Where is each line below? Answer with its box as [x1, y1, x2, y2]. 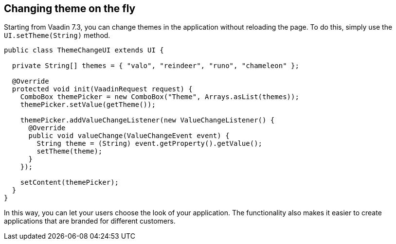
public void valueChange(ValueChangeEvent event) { [28, 132, 230, 140]
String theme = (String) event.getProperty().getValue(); [36, 139, 263, 148]
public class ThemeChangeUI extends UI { [4, 46, 164, 54]
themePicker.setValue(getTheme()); [20, 101, 156, 109]
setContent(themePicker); [20, 178, 119, 187]
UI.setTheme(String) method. [4, 31, 110, 40]
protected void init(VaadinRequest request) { [12, 85, 193, 93]
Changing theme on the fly [4, 2, 136, 15]
